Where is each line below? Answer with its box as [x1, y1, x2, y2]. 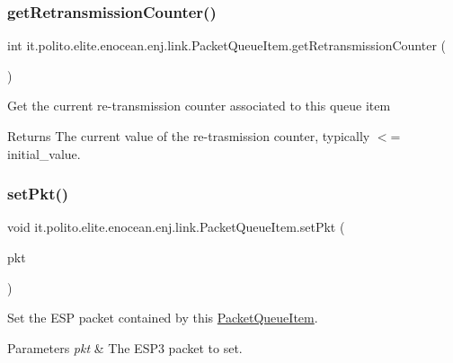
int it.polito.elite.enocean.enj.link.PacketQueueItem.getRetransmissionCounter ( [7, 36, 447, 55]
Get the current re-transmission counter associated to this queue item [7, 96, 391, 115]
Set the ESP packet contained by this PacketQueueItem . [7, 308, 318, 327]
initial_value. [7, 144, 81, 163]
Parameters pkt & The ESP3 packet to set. [7, 338, 243, 357]
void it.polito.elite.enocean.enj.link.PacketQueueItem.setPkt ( [7, 217, 345, 236]
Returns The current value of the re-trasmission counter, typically [7, 127, 370, 145]
